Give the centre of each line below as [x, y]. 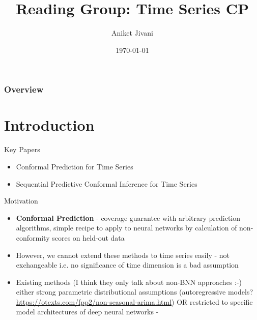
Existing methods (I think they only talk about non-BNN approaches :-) [129, 282]
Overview [24, 89]
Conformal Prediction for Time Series [75, 166]
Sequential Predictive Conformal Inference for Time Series [107, 183]
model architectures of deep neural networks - [87, 312]
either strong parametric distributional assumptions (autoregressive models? [135, 292]
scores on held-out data [88, 237]
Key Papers [22, 149]
